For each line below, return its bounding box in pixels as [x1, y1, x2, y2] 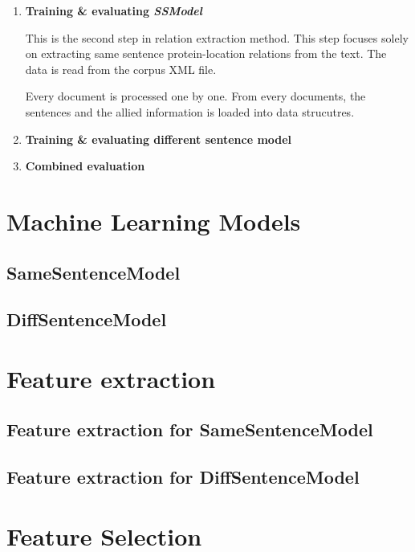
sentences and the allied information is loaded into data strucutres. [25, 103, 355, 120]
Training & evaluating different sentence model [25, 130, 292, 147]
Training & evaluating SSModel [25, 2, 202, 18]
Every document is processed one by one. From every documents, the [25, 88, 366, 104]
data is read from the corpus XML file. [25, 60, 217, 77]
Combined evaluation [25, 157, 145, 174]
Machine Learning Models [6, 204, 301, 237]
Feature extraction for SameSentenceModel [6, 417, 373, 442]
